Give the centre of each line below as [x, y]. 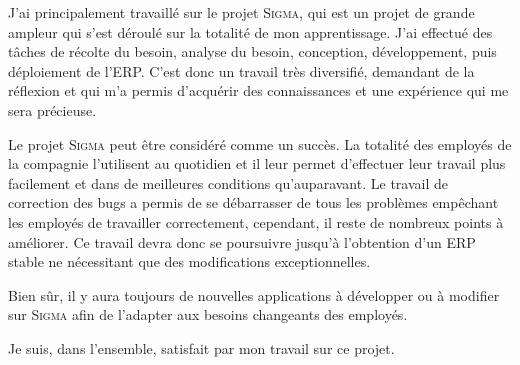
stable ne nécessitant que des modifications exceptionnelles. [189, 261]
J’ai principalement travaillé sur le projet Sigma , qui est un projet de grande [241, 12]
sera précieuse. [52, 109]
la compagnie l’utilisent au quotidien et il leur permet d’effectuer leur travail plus [257, 163]
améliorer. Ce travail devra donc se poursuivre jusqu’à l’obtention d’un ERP [242, 241]
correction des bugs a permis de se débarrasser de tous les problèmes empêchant [253, 202]
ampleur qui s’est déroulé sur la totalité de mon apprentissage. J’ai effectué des [250, 31]
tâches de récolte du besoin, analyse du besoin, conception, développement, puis [252, 51]
